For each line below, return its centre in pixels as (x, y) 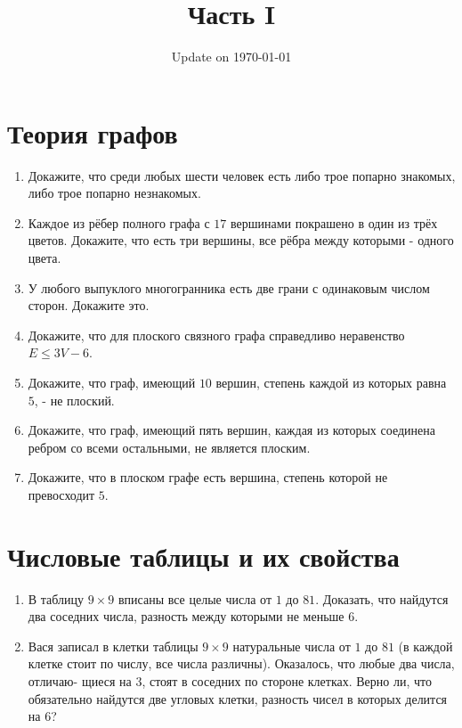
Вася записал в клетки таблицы (113, 646)
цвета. (45, 258)
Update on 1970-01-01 (231, 57)
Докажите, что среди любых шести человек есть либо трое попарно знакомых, (242, 175)
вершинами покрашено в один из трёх (334, 222)
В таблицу (56, 598)
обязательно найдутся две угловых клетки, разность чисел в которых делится (238, 698)
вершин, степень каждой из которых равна (331, 382)
